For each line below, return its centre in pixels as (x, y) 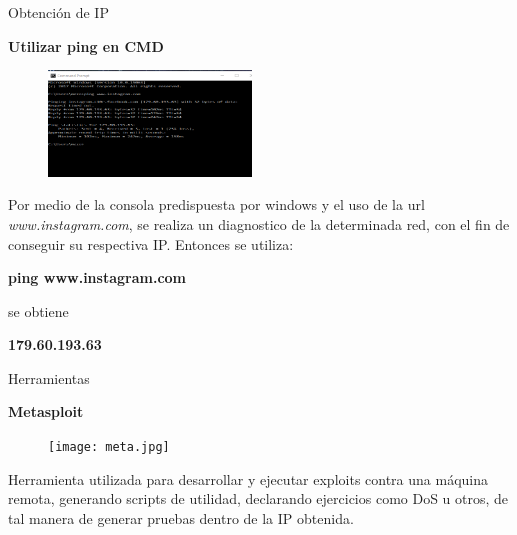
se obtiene (38, 310)
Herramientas (49, 377)
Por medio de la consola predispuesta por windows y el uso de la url (216, 204)
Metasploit (46, 411)
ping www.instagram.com (97, 277)
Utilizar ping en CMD (86, 45)
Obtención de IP (58, 12)
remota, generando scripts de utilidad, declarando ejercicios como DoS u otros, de (258, 498)
